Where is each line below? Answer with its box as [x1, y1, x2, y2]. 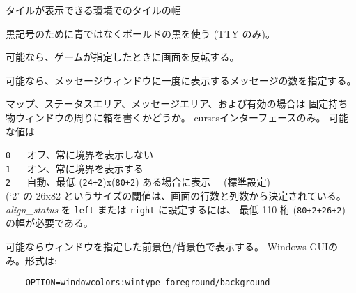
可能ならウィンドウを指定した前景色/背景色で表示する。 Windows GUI [6, 239, 328, 253]
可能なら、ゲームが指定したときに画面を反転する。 [6, 50, 240, 64]
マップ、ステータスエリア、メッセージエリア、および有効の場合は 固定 [6, 96, 329, 111]
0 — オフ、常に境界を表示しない [6, 147, 153, 162]
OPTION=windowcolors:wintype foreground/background [25, 278, 270, 288]
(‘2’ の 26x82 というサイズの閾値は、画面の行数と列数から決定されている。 [6, 188, 346, 203]
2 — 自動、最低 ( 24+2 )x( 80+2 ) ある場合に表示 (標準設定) [6, 174, 270, 189]
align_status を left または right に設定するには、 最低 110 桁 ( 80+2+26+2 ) [6, 202, 346, 216]
